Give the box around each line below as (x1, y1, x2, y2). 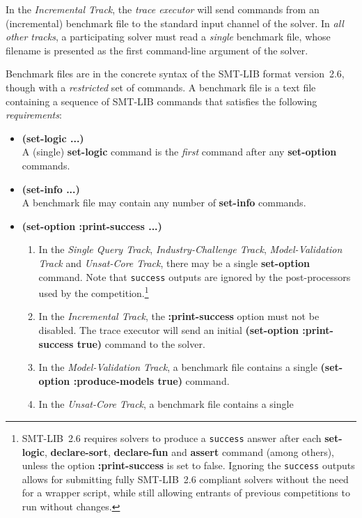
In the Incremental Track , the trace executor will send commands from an (6, 2, 320, 16)
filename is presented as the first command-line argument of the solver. (6, 43, 308, 57)
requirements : (6, 107, 62, 122)
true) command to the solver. (77, 336, 205, 351)
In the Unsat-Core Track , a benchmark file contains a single (38, 397, 294, 411)
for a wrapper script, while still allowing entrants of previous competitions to (22, 485, 350, 500)
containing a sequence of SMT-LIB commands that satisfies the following (6, 93, 317, 108)
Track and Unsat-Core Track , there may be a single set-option (38, 255, 310, 270)
